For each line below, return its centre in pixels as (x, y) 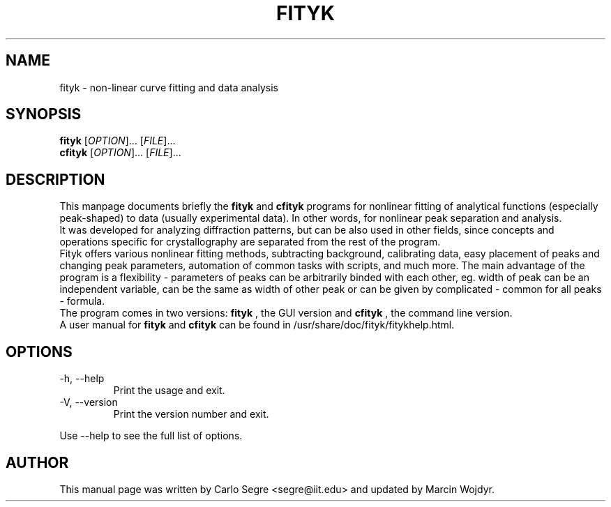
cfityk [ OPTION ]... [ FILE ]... (120, 153)
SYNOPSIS (44, 114)
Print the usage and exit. (169, 391)
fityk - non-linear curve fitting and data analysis (169, 87)
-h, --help (82, 379)
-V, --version (89, 402)
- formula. (82, 301)
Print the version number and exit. (191, 414)
